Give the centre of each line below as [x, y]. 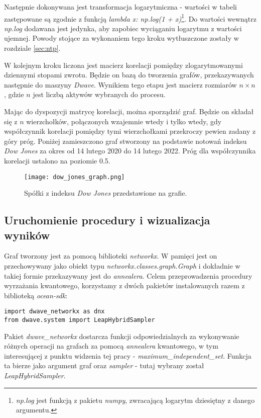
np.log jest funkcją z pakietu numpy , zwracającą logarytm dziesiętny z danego [135, 400]
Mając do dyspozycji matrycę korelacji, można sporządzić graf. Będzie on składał [129, 111]
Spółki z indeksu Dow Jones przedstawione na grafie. [106, 193]
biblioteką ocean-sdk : [36, 295]
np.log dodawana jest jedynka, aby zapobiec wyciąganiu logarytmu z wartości [123, 28]
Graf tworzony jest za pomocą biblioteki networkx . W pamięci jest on [111, 256]
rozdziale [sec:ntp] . [32, 48]
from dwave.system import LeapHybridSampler [80, 320]
